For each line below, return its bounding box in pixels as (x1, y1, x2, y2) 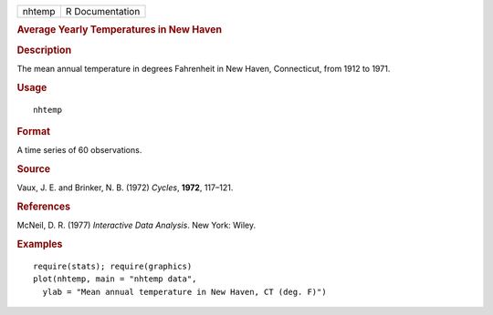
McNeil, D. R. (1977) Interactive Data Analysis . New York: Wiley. (16, 219, 256, 231)
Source (16, 163, 51, 176)
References (16, 200, 71, 213)
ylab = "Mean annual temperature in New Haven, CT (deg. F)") (42, 287, 328, 297)
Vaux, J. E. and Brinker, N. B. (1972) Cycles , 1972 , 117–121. (16, 182, 234, 193)
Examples (16, 238, 63, 250)
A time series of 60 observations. (16, 145, 142, 156)
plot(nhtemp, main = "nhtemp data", (33, 274, 197, 284)
